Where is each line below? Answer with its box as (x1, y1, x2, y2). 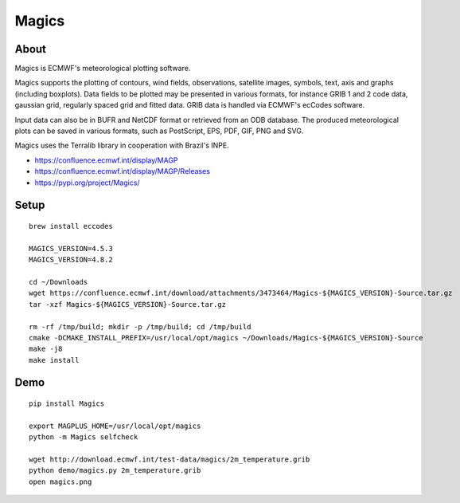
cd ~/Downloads (29, 277, 88, 286)
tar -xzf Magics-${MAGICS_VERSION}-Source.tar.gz (29, 300, 227, 308)
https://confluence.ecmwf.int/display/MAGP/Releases (34, 167, 211, 176)
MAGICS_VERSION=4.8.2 (29, 255, 113, 265)
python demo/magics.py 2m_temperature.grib (29, 466, 201, 475)
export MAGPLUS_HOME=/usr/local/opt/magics (29, 421, 201, 430)
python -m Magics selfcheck (29, 433, 138, 442)
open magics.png (29, 477, 92, 486)
